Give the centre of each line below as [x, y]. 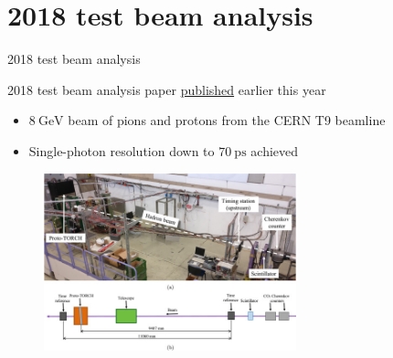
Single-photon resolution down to [122, 150]
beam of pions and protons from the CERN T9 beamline [227, 120]
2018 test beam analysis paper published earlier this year [167, 89]
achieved [275, 150]
